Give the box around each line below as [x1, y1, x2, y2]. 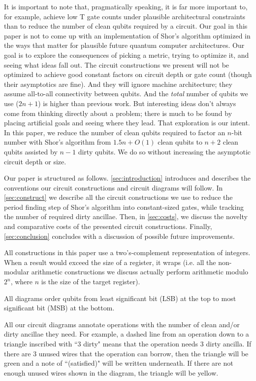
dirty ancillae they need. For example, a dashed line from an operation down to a [4, 329, 249, 339]
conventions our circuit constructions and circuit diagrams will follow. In [4, 182, 223, 192]
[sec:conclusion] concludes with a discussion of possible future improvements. [4, 230, 235, 241]
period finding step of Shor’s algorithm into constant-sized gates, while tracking [4, 201, 244, 212]
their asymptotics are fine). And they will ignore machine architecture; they [4, 78, 232, 89]
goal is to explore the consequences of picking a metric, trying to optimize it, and [4, 49, 249, 60]
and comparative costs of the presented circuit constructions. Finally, [4, 221, 212, 231]
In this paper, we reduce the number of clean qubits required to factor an [4, 127, 225, 137]
